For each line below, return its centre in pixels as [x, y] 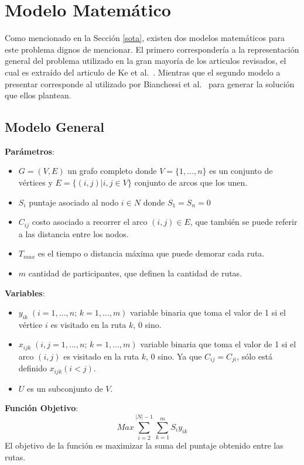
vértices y [35, 182]
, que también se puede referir [244, 222]
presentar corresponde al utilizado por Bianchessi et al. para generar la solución [150, 83]
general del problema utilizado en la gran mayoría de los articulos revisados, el [146, 61]
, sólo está [255, 356]
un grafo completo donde [112, 171]
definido [33, 368]
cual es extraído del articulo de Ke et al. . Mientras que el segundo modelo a [143, 72]
